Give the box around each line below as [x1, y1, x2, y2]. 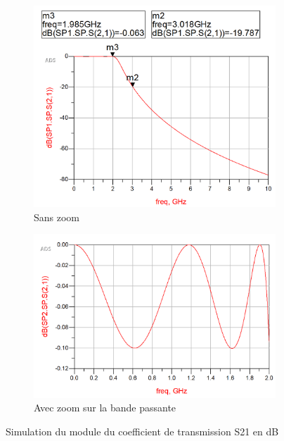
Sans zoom [34, 209, 80, 224]
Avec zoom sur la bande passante [34, 400, 176, 415]
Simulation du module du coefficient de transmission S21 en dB [6, 424, 279, 439]
